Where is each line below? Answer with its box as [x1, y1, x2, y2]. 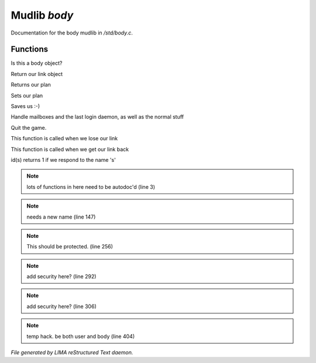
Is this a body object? [11, 60, 63, 67]
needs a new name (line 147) [26, 213, 96, 220]
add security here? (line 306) [26, 303, 97, 310]
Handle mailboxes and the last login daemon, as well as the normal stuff [11, 113, 184, 120]
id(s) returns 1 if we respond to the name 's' [11, 156, 116, 163]
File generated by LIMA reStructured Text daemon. [11, 349, 133, 356]
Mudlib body [11, 9, 74, 22]
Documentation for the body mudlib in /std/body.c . [11, 29, 133, 36]
